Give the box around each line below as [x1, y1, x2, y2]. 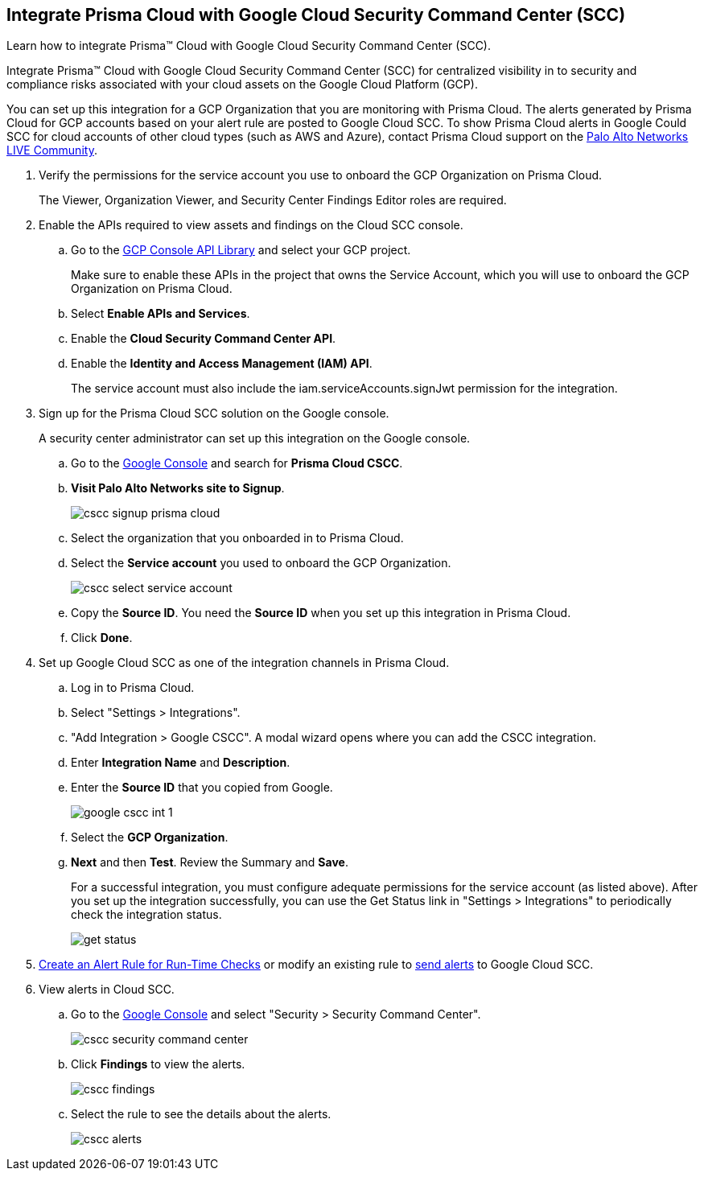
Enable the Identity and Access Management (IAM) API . [71, 356, 373, 371]
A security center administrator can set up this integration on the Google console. [39, 431, 471, 446]
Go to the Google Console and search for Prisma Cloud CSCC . [71, 456, 403, 471]
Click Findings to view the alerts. [71, 1057, 245, 1072]
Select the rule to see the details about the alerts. [71, 1107, 331, 1121]
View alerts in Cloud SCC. [39, 982, 175, 997]
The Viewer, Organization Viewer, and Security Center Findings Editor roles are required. [39, 193, 507, 208]
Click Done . [71, 631, 133, 645]
